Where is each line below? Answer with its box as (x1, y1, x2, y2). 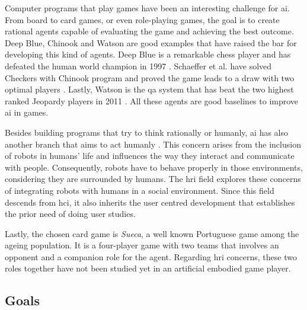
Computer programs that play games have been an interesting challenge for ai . (5, 2, 290, 14)
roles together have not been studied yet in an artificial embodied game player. (5, 262, 291, 274)
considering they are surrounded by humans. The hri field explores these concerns (5, 172, 301, 185)
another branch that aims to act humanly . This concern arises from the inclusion (5, 138, 301, 150)
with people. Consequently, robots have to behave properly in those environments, (5, 161, 303, 173)
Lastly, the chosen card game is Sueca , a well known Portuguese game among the (5, 227, 299, 239)
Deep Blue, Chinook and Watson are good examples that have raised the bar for (5, 36, 297, 49)
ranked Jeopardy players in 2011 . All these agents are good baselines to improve (5, 94, 299, 107)
